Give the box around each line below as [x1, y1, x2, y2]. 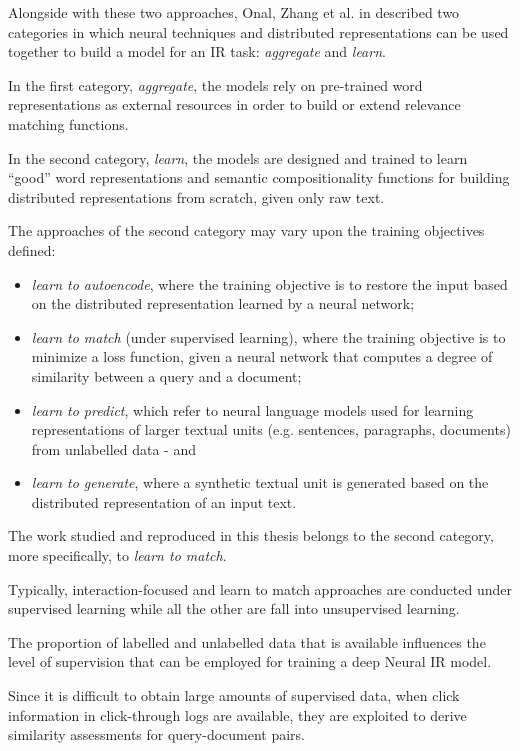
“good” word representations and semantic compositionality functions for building [8, 167, 510, 188]
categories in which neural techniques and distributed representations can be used [8, 21, 509, 42]
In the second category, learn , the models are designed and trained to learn [8, 147, 468, 168]
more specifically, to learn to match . [8, 545, 227, 566]
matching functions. [8, 113, 129, 134]
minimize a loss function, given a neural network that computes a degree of [31, 346, 493, 367]
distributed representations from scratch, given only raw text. [8, 186, 385, 207]
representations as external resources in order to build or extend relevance [8, 94, 461, 115]
